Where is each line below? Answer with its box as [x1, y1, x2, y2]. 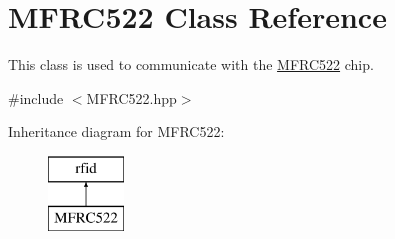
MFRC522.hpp [86, 87, 177, 108]
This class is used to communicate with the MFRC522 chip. [8, 54, 374, 75]
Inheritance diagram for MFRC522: [8, 121, 225, 142]
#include [8, 87, 64, 108]
